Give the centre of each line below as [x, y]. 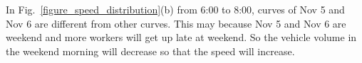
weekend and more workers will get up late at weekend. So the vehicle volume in [181, 37]
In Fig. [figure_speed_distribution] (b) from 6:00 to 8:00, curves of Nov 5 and [175, 9]
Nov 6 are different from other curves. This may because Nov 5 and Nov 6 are [176, 23]
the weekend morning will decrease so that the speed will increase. [150, 51]
